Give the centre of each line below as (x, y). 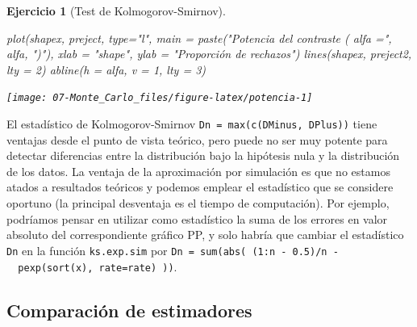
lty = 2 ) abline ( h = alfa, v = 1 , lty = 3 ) (106, 69)
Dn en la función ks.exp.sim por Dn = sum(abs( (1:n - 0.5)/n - (173, 250)
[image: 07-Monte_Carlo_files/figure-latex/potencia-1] (160, 98)
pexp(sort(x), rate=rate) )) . (98, 266)
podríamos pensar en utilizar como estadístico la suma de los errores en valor (197, 218)
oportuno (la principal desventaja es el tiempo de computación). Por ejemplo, (198, 203)
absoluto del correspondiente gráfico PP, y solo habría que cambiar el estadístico (205, 235)
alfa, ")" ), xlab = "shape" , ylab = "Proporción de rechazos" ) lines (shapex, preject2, (209, 54)
